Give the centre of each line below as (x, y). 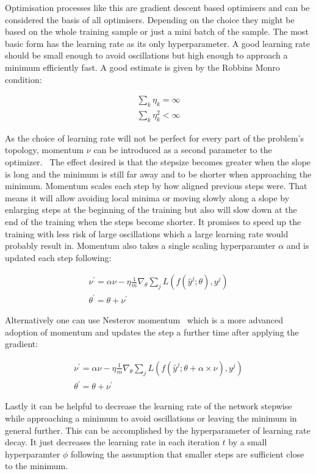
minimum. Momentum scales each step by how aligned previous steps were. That (156, 186)
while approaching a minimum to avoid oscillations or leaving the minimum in (151, 418)
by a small (248, 442)
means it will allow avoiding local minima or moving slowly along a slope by (147, 197)
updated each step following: (58, 257)
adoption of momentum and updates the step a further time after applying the (152, 332)
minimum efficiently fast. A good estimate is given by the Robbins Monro (142, 67)
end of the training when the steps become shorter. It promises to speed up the (153, 222)
